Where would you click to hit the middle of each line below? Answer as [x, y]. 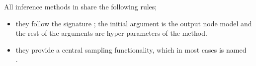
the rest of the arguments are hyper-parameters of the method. [111, 33]
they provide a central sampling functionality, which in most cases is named [131, 49]
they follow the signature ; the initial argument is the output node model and [134, 23]
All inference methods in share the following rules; [81, 6]
